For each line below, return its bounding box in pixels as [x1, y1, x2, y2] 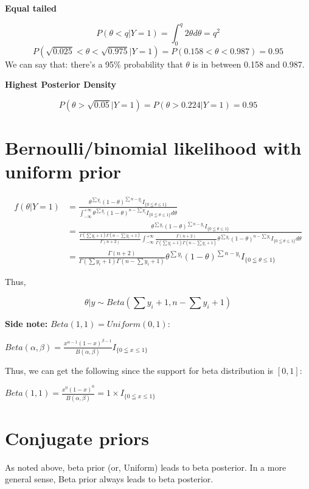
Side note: [5, 317, 48, 330]
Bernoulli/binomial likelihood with [5, 135, 302, 160]
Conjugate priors [5, 425, 149, 450]
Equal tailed [5, 2, 57, 14]
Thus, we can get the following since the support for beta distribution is [5, 364, 274, 376]
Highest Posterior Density [5, 78, 116, 91]
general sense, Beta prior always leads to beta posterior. [5, 473, 214, 485]
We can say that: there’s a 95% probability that [5, 57, 183, 70]
